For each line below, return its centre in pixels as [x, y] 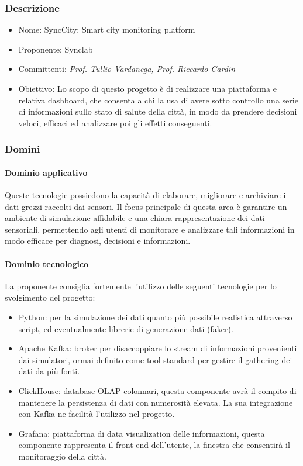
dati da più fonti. [49, 371]
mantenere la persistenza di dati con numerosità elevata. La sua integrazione [156, 402]
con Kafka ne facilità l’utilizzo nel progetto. [97, 414]
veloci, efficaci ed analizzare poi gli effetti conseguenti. [115, 122]
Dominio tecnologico [47, 263]
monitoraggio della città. [62, 456]
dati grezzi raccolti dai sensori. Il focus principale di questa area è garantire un [146, 206]
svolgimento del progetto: [50, 297]
